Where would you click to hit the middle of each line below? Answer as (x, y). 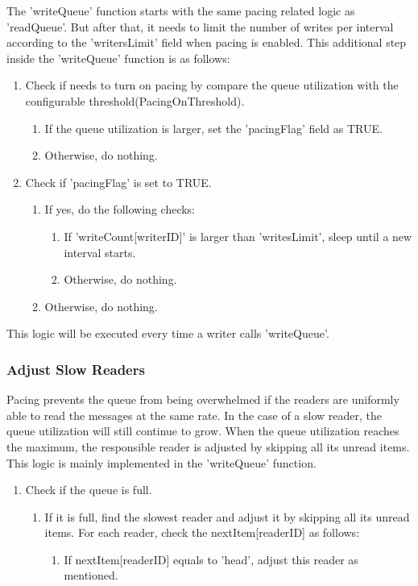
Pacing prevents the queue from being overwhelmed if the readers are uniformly (203, 399)
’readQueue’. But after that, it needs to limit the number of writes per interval (200, 26)
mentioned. (91, 575)
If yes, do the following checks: (120, 209)
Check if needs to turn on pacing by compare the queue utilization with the (212, 85)
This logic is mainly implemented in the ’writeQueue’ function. (161, 462)
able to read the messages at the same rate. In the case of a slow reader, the (195, 415)
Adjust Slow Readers (76, 369)
